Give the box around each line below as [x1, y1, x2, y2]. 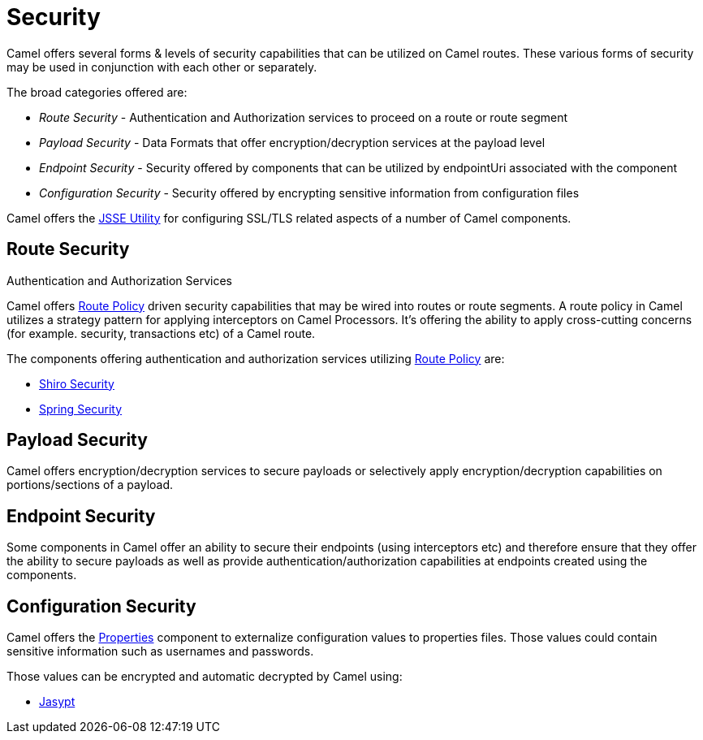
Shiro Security [39, 376, 114, 391]
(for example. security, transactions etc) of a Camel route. [6, 326, 316, 340]
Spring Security [39, 401, 123, 416]
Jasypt [39, 695, 75, 709]
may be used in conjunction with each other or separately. [6, 59, 317, 74]
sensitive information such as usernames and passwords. [6, 644, 314, 659]
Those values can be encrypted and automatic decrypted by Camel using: [6, 669, 403, 684]
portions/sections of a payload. [6, 478, 174, 492]
